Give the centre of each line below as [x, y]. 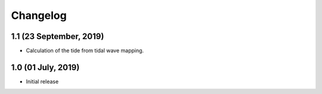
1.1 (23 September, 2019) [58, 36]
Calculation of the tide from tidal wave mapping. [85, 51]
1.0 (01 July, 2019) [45, 67]
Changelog [39, 15]
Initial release [42, 81]
